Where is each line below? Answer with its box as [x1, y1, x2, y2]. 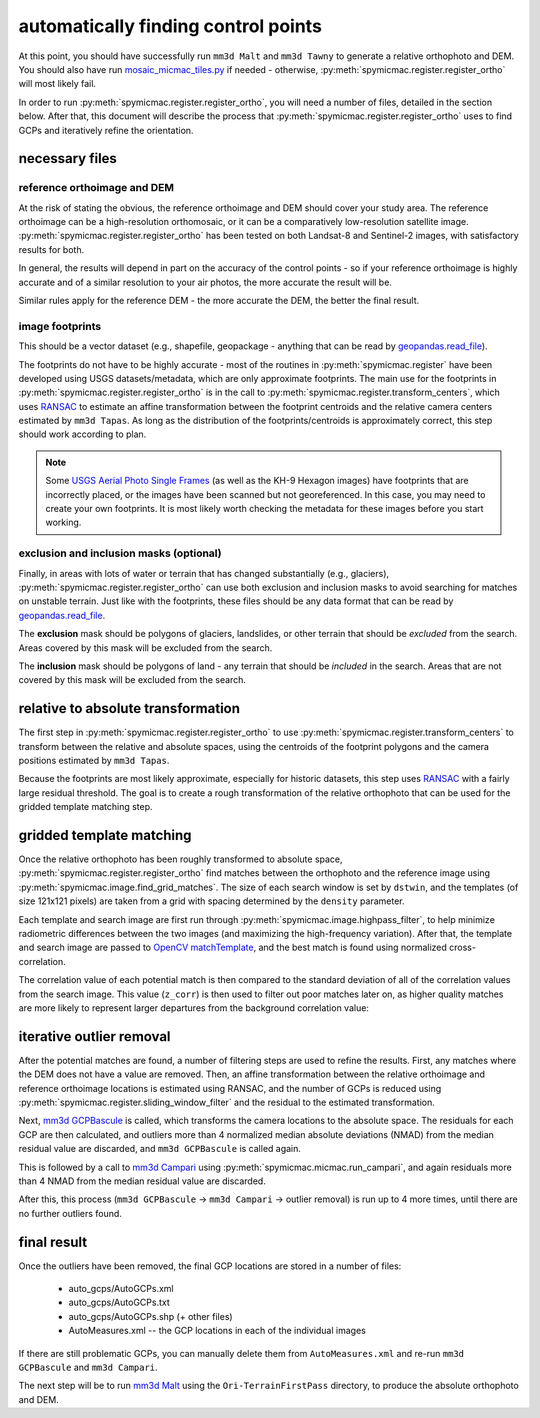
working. [45, 516, 82, 529]
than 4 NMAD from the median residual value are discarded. [18, 1175, 267, 1187]
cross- [448, 941, 477, 954]
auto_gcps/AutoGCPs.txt [68, 1296, 170, 1309]
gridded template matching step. [18, 801, 154, 813]
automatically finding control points [18, 15, 322, 37]
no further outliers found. [18, 1207, 122, 1219]
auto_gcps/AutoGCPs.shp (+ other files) [68, 1310, 234, 1322]
